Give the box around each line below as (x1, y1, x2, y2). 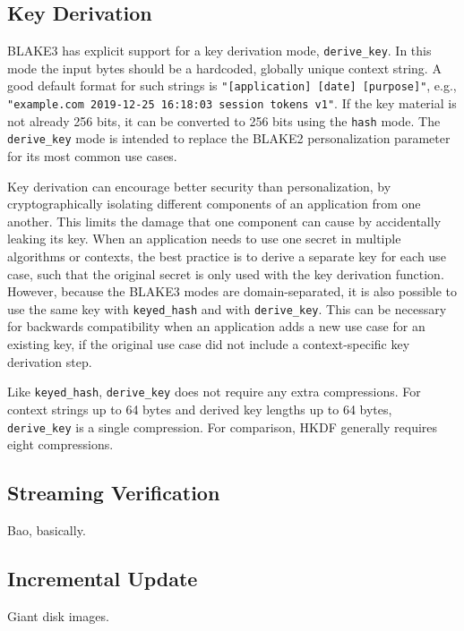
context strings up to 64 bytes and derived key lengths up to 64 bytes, (7, 399, 392, 418)
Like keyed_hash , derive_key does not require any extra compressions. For (7, 382, 421, 401)
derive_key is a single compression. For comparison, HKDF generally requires (7, 417, 438, 436)
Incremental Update (7, 564, 198, 592)
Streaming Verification (7, 479, 220, 507)
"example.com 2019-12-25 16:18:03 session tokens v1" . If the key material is (7, 94, 457, 113)
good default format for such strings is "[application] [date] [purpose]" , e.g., (7, 76, 457, 95)
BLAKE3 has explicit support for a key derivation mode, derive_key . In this (7, 41, 432, 60)
